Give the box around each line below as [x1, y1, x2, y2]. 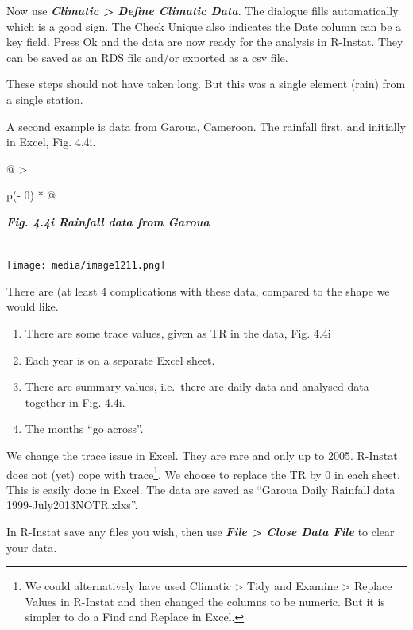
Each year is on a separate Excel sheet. [25, 351, 215, 368]
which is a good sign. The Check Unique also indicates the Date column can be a [6, 17, 402, 34]
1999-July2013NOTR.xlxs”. [6, 497, 138, 513]
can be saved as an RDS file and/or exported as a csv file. [6, 48, 288, 65]
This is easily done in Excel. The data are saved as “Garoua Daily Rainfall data [6, 481, 396, 497]
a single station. [6, 91, 83, 107]
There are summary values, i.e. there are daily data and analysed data [25, 378, 369, 395]
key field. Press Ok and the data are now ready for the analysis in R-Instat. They [6, 33, 403, 50]
